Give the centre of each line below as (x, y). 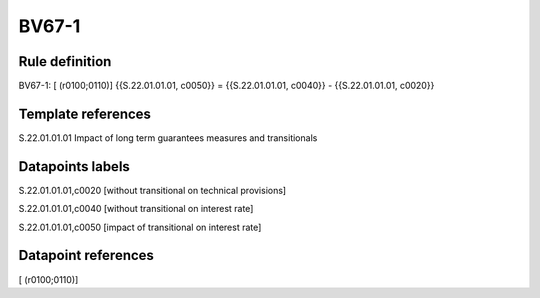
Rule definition (65, 61)
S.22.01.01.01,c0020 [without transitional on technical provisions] (152, 190)
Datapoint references (86, 255)
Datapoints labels (74, 166)
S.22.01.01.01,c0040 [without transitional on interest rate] (136, 209)
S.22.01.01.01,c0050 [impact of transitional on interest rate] (140, 227)
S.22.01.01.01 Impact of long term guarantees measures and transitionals (168, 137)
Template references (85, 113)
